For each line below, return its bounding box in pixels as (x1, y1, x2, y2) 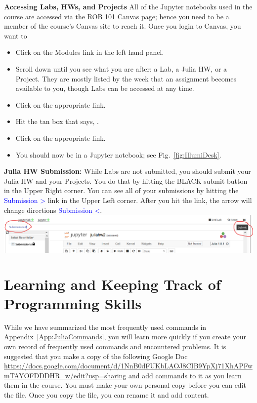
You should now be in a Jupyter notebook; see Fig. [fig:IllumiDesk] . (15, 149, 221, 160)
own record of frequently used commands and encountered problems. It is (4, 341, 226, 351)
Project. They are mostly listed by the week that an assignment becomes (15, 73, 237, 83)
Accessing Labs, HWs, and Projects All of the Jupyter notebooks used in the (4, 1, 253, 11)
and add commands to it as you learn (128, 370, 242, 380)
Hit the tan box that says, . (15, 116, 99, 126)
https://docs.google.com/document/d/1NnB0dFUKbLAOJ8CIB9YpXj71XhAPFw (4, 361, 253, 371)
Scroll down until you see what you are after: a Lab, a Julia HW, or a (15, 63, 227, 74)
